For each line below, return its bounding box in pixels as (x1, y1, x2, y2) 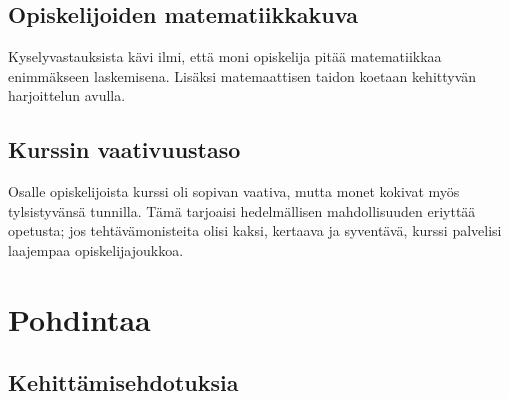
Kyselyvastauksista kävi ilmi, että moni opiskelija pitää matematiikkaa (8, 46, 442, 67)
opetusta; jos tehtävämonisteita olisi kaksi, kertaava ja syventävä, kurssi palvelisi (8, 220, 502, 241)
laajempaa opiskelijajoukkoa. (8, 239, 184, 260)
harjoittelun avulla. (8, 85, 126, 106)
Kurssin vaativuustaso (8, 134, 241, 165)
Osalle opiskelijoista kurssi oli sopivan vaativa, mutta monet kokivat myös (8, 181, 460, 202)
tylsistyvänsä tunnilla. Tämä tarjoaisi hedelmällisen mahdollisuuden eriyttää (8, 200, 476, 221)
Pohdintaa (8, 298, 151, 339)
